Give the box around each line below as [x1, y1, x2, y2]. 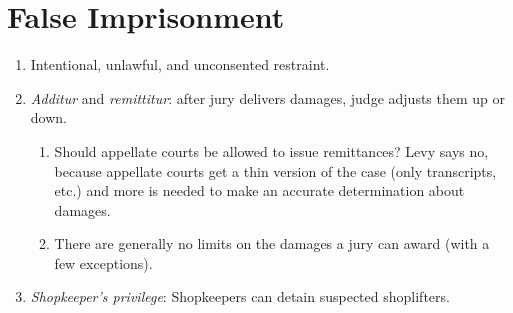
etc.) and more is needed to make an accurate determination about [54, 180, 465, 201]
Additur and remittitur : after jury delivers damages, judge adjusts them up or [30, 87, 506, 108]
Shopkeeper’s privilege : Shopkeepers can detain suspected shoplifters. [30, 286, 450, 307]
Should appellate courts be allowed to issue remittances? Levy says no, [54, 140, 489, 161]
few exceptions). [54, 252, 153, 273]
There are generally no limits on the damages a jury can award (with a [54, 233, 490, 254]
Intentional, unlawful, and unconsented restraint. [30, 54, 330, 75]
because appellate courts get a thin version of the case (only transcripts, [54, 160, 497, 181]
